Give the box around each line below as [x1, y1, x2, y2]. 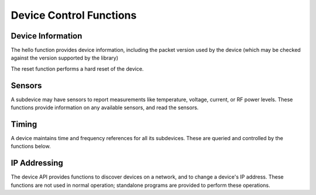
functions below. [11, 143, 51, 150]
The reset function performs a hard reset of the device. [11, 65, 144, 72]
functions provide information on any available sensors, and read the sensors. [11, 104, 199, 111]
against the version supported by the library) [11, 54, 119, 61]
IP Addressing [11, 158, 64, 168]
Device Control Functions [11, 9, 137, 22]
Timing [11, 119, 37, 129]
